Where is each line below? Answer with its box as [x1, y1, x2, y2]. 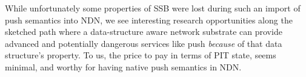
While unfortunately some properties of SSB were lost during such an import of [5, 2, 301, 14]
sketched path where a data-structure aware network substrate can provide [5, 25, 282, 38]
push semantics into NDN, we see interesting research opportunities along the [5, 13, 293, 26]
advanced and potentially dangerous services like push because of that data [5, 37, 282, 49]
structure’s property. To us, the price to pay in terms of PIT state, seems [5, 49, 276, 61]
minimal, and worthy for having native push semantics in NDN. [5, 60, 242, 73]
